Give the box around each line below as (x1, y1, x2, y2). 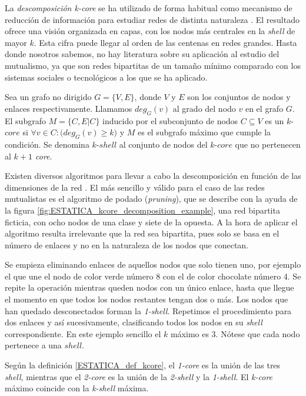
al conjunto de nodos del (119, 138, 208, 150)
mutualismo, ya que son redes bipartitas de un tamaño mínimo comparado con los (5, 59, 301, 71)
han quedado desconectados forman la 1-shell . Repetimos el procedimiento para (5, 304, 292, 317)
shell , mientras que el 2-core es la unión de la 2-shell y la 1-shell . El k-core (5, 370, 273, 382)
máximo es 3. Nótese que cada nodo (170, 327, 300, 340)
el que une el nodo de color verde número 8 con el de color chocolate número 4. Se (5, 269, 301, 282)
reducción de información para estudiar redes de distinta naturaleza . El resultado (5, 13, 300, 25)
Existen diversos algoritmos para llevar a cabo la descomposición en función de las (5, 169, 301, 182)
